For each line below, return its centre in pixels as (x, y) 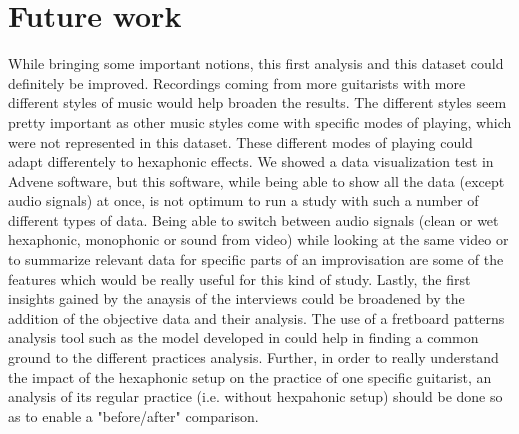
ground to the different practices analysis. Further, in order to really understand (253, 357)
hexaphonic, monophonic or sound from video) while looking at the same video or (258, 239)
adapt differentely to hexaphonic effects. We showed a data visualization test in (251, 161)
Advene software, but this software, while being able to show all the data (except (256, 180)
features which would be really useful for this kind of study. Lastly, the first (239, 278)
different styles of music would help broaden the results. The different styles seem (257, 102)
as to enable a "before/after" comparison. (133, 415)
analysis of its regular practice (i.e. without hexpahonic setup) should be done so (255, 396)
